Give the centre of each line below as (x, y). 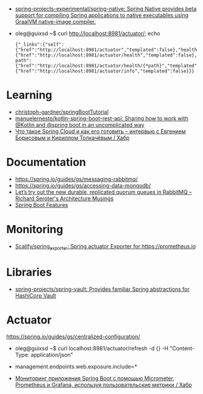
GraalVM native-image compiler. (55, 22)
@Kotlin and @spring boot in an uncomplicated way (80, 124)
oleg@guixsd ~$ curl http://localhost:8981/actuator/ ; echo (88, 33)
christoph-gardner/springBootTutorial (62, 112)
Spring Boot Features (42, 205)
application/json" (52, 355)
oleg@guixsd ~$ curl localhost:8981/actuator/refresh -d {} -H (92, 348)
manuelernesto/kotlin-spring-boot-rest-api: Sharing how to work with (102, 118)
